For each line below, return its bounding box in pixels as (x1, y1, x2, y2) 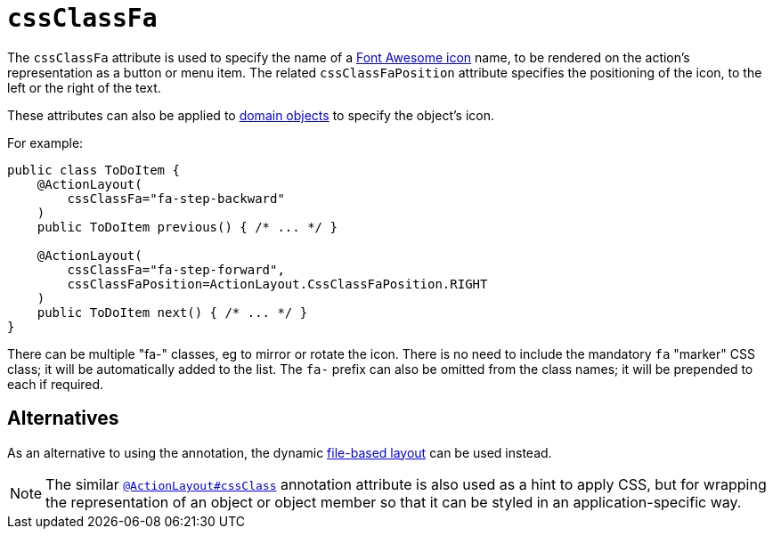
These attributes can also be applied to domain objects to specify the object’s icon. (7, 107, 494, 123)
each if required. (7, 376, 104, 392)
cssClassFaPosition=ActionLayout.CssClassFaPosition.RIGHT (67, 276, 488, 291)
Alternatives (7, 407, 119, 430)
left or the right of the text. (7, 79, 161, 95)
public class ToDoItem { (7, 162, 180, 177)
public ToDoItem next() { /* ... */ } (37, 305, 308, 320)
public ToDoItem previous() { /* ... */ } (37, 219, 338, 234)
